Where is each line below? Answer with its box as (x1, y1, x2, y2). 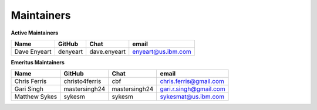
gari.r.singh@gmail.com (160, 85, 225, 93)
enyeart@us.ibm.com (132, 47, 192, 56)
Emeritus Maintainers (11, 59, 65, 66)
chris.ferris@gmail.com (160, 77, 224, 85)
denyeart (58, 47, 83, 56)
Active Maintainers (11, 29, 59, 36)
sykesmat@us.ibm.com (160, 92, 225, 101)
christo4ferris (63, 77, 102, 85)
